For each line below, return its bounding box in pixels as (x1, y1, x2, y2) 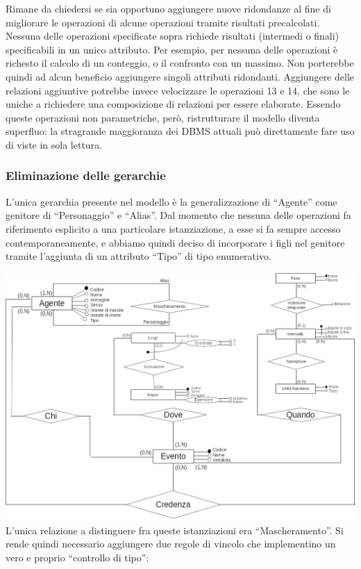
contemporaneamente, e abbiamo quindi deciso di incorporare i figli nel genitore (6, 235, 345, 249)
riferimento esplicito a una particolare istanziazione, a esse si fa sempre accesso (6, 221, 341, 236)
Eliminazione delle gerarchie (6, 167, 166, 184)
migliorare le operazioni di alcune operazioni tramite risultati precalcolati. (6, 15, 320, 29)
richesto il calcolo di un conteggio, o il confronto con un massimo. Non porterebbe (6, 56, 354, 70)
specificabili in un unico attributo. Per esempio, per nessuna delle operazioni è (6, 42, 338, 56)
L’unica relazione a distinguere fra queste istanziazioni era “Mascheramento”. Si (6, 522, 344, 537)
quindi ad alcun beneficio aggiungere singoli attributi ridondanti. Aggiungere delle (6, 69, 354, 83)
